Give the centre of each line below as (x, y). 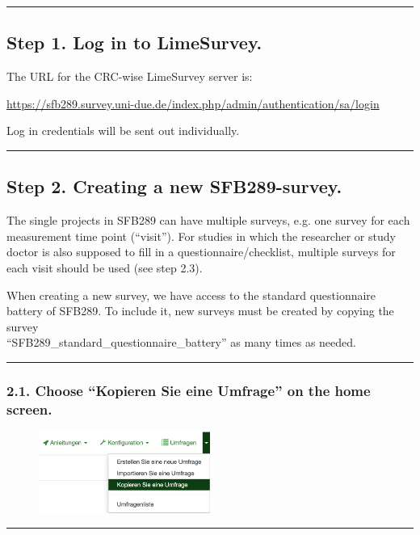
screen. (29, 409)
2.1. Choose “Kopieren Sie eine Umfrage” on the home (189, 390)
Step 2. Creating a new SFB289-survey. (174, 186)
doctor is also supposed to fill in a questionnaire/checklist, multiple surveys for (201, 252)
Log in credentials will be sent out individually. (123, 131)
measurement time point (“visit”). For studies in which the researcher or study (201, 236)
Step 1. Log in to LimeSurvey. (134, 42)
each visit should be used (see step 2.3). (105, 267)
